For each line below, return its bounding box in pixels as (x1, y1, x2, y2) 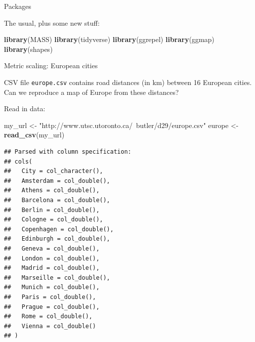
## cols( (4, 158, 33, 165)
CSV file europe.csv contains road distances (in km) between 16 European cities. (4, 77, 252, 87)
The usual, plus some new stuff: (4, 17, 100, 28)
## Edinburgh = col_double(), (4, 235, 110, 243)
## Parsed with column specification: (4, 148, 131, 155)
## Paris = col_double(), (4, 293, 96, 300)
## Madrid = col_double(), (4, 264, 100, 272)
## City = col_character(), (4, 168, 103, 175)
